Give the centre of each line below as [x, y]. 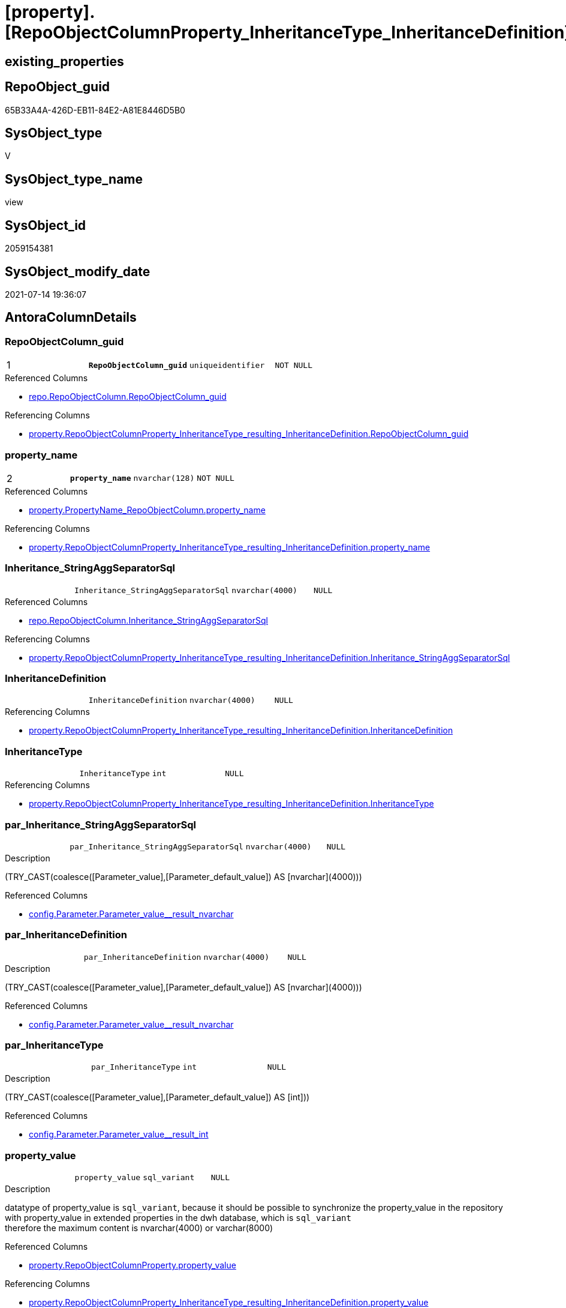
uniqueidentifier [227, 365]
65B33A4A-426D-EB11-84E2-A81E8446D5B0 [95, 110]
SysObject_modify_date [78, 271]
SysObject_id [46, 225]
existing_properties [64, 61]
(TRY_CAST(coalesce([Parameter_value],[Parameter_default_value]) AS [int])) [157, 1097]
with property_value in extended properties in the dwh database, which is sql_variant [178, 1218]
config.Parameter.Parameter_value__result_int [119, 1135]
